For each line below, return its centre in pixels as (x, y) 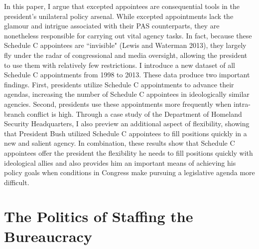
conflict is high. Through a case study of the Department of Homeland (134, 114)
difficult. (17, 182)
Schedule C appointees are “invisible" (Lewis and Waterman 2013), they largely (125, 45)
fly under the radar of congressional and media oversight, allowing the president (126, 55)
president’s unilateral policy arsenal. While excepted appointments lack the (119, 16)
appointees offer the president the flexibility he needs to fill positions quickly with (129, 152)
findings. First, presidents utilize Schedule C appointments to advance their (119, 84)
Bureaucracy (48, 236)
